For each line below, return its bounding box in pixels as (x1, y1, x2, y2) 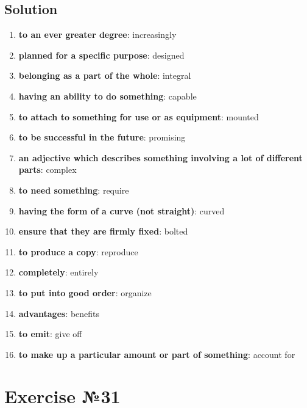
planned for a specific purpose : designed (18, 48, 185, 61)
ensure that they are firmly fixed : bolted (18, 225, 188, 238)
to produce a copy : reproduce (18, 245, 138, 258)
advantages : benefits (18, 307, 100, 319)
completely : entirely (18, 266, 99, 279)
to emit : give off (18, 327, 82, 340)
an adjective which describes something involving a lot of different (18, 151, 303, 164)
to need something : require (18, 183, 129, 196)
